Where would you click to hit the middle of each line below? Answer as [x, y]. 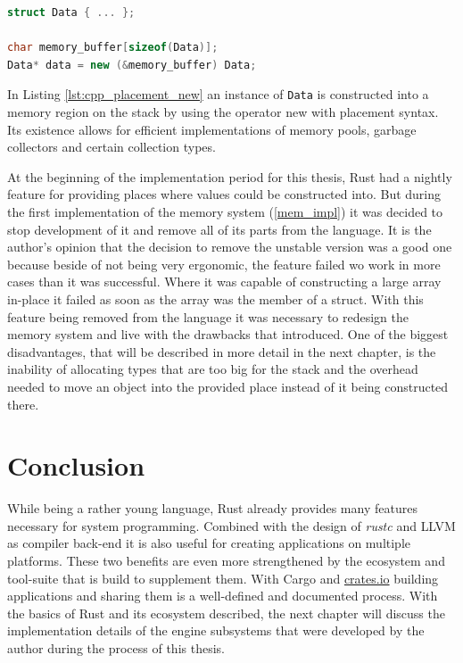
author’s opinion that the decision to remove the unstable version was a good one [230, 247]
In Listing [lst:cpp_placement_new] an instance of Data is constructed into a [218, 94]
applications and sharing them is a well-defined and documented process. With [223, 596]
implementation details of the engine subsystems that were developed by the [216, 630]
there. [23, 404]
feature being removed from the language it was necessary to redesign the [208, 316]
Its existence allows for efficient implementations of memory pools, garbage [212, 129]
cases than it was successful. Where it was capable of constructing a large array [224, 282]
